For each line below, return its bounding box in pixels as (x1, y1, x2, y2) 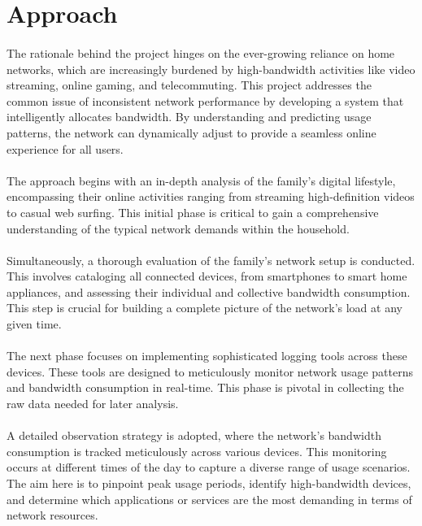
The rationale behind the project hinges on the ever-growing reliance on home (7, 44, 395, 61)
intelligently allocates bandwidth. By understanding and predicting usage (7, 108, 372, 125)
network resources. (7, 506, 98, 524)
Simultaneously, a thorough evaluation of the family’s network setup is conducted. (7, 251, 415, 268)
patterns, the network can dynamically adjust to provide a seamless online (7, 124, 376, 141)
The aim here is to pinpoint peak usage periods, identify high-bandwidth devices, (7, 475, 411, 491)
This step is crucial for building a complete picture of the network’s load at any (7, 299, 402, 316)
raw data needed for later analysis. (7, 395, 179, 412)
